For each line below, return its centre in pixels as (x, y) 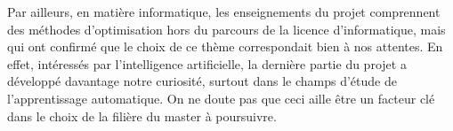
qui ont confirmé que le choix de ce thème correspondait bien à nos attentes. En (225, 46)
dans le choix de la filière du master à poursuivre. (142, 116)
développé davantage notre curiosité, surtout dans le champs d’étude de (202, 81)
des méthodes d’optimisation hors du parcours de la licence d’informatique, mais (226, 29)
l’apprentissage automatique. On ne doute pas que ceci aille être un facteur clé (221, 98)
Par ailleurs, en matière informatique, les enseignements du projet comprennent (224, 12)
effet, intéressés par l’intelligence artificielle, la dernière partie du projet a (207, 63)
